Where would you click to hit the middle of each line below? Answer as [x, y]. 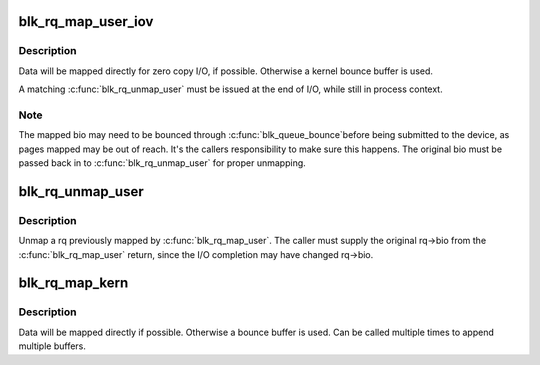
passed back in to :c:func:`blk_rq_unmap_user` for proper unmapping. [162, 163]
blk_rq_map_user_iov [86, 21]
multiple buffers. [52, 346]
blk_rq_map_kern [73, 283]
